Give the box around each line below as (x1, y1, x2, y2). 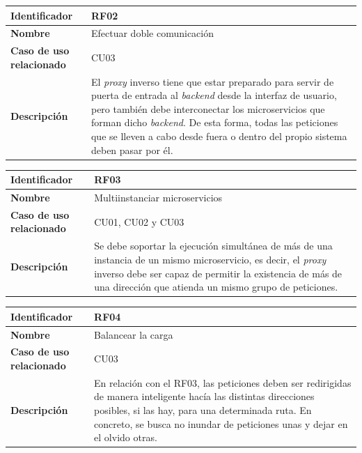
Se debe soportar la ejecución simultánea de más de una (94, 238, 333, 253)
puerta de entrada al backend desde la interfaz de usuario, (90, 88, 337, 102)
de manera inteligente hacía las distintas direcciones (94, 389, 315, 404)
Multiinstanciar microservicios (94, 190, 223, 205)
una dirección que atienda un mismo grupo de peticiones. (94, 279, 338, 294)
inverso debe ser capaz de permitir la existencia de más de (94, 266, 343, 280)
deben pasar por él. (90, 142, 173, 157)
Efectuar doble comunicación (90, 26, 214, 40)
